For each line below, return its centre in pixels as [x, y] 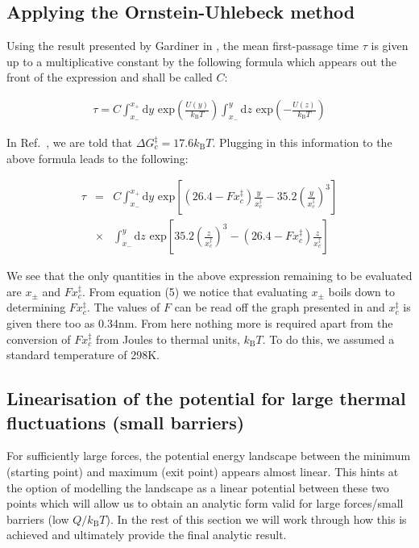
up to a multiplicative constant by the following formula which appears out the [202, 61]
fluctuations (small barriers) [126, 422]
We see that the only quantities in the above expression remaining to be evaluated [209, 276]
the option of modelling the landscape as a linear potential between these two [198, 487]
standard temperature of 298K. [83, 355]
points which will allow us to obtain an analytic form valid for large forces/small [205, 503]
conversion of [39, 339]
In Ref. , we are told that [70, 142]
